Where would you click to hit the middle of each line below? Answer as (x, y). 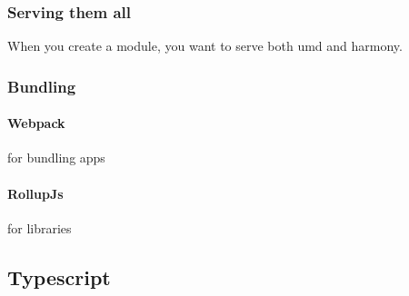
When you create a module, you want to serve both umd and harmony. (205, 46)
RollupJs (35, 193)
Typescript (59, 276)
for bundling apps (56, 158)
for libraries (40, 227)
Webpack (36, 123)
